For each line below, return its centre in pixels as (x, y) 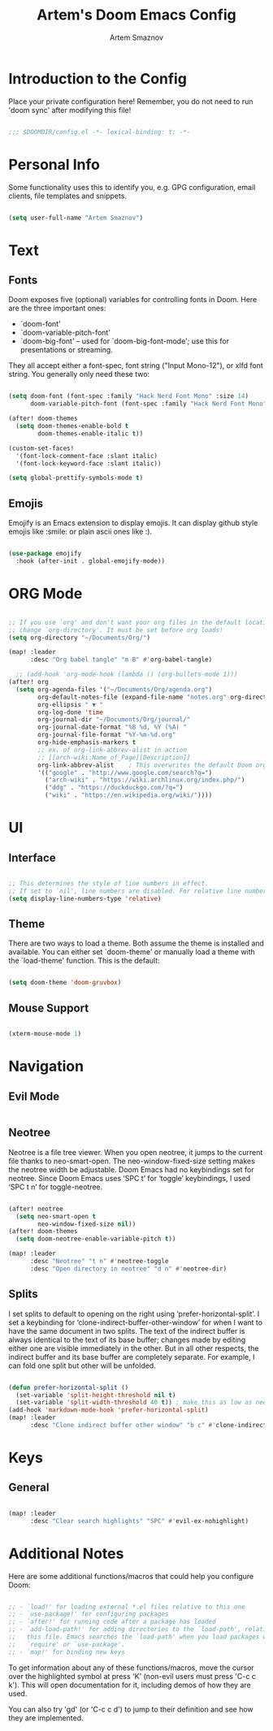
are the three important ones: (57, 308)
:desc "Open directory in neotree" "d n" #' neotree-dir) (128, 1269)
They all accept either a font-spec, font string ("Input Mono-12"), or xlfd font (136, 366)
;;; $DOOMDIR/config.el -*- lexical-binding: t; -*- (100, 132)
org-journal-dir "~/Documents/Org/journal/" (114, 720)
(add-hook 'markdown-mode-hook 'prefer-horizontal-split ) (108, 1410)
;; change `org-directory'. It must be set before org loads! (116, 630)
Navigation (46, 1067)
